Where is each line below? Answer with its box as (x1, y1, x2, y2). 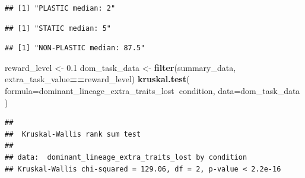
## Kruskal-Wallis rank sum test (5, 130, 141, 138)
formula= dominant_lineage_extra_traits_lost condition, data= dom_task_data (5, 84, 300, 96)
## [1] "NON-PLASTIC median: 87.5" (5, 44, 145, 53)
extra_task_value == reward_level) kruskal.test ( (5, 73, 190, 85)
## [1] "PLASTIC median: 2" (5, 4, 116, 12)
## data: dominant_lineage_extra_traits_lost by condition (5, 153, 247, 161)
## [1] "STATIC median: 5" (5, 24, 111, 33)
